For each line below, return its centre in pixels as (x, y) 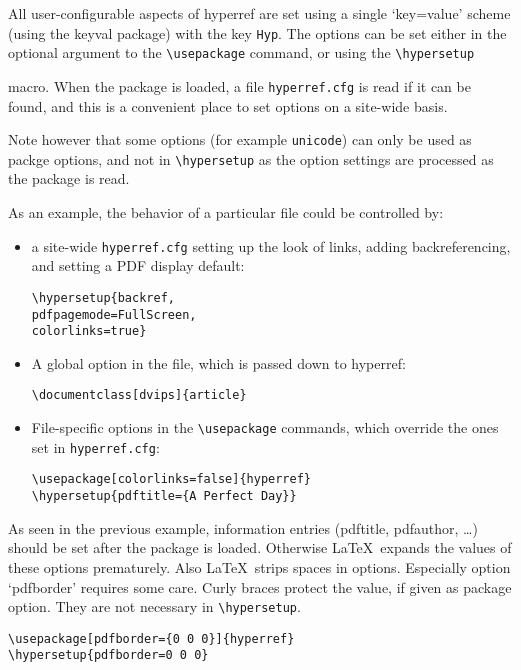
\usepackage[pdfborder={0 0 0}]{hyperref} (151, 638)
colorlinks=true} (89, 331)
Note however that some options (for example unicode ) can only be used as (240, 139)
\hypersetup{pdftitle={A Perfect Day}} (164, 496)
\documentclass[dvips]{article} (139, 395)
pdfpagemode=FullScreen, (114, 314)
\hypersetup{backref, (103, 297)
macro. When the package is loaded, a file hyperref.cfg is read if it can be (239, 85)
